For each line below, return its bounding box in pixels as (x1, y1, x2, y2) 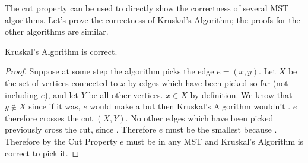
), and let (45, 88, 79, 101)
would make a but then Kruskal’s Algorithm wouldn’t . (90, 100, 291, 112)
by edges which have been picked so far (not (128, 76, 288, 89)
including (5, 88, 39, 101)
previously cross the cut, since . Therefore (5, 123, 157, 136)
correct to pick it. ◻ (5, 146, 80, 159)
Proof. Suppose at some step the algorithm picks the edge (5, 65, 214, 77)
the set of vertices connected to (5, 76, 118, 89)
